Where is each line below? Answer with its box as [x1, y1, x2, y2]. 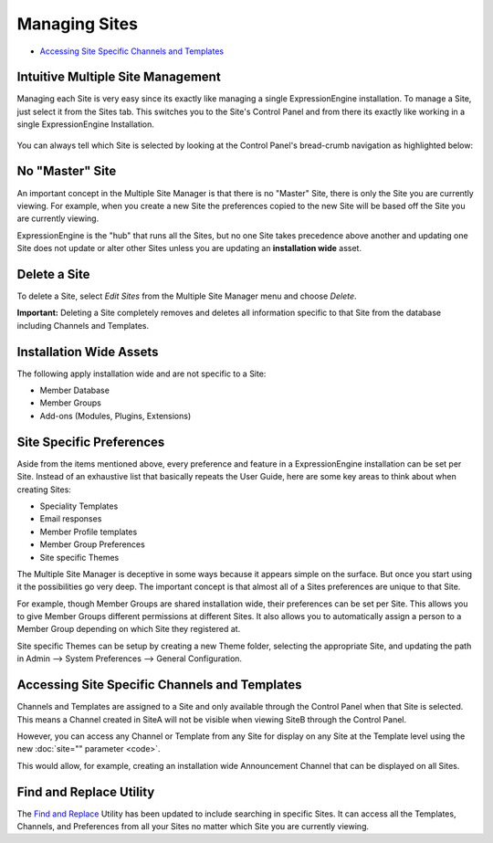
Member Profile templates [39, 526, 138, 537]
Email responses [39, 513, 102, 524]
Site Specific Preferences [16, 434, 165, 449]
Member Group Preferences [39, 539, 145, 550]
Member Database [39, 385, 110, 396]
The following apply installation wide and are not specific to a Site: [16, 368, 267, 379]
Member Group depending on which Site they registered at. [16, 624, 241, 635]
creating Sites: [16, 484, 72, 495]
